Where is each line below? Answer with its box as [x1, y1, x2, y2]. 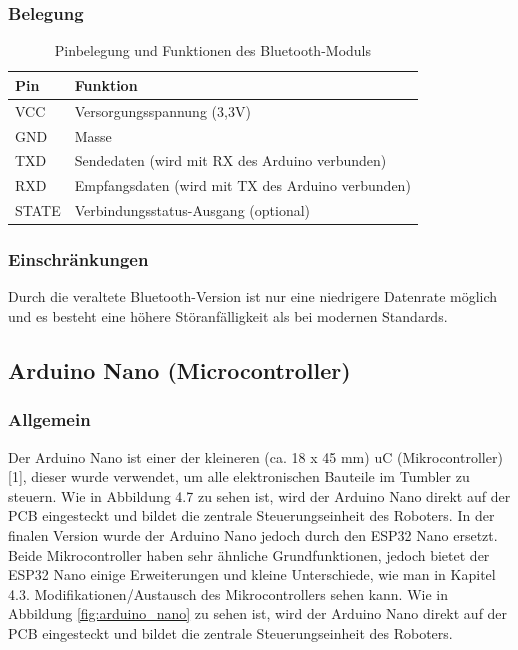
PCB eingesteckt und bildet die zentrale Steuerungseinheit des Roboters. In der [8, 505, 495, 526]
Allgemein [8, 407, 91, 432]
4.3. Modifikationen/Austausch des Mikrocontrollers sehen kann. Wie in [8, 583, 448, 604]
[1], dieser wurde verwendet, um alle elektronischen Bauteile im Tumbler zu [8, 466, 470, 487]
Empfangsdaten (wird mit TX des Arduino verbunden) [74, 175, 411, 196]
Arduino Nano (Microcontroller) [8, 354, 351, 385]
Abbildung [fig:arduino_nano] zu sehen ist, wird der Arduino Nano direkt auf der [8, 603, 508, 624]
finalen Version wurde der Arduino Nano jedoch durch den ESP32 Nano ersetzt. [8, 524, 498, 545]
